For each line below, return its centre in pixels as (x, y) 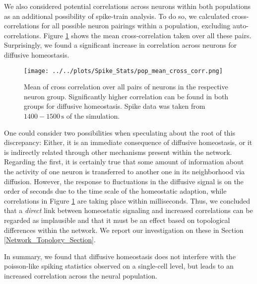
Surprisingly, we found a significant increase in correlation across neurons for (121, 45)
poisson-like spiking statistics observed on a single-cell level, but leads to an (119, 266)
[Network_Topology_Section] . (50, 240)
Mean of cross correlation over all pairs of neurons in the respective (126, 87)
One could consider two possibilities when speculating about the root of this (120, 132)
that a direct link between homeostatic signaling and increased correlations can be (128, 210)
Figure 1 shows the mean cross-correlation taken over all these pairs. (147, 35)
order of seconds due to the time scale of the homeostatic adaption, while (115, 191)
